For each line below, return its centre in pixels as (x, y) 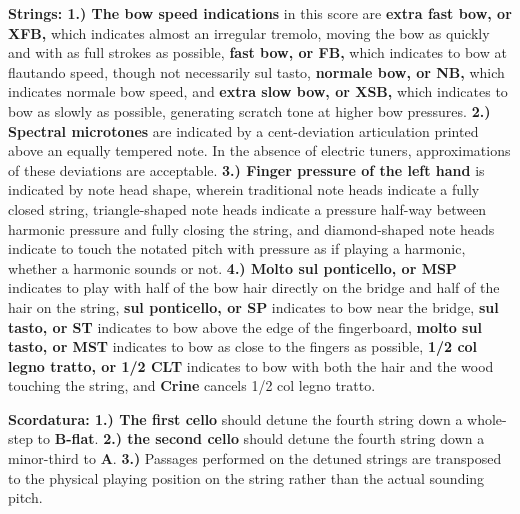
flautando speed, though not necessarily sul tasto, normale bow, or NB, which (256, 71)
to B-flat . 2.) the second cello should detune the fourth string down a (261, 438)
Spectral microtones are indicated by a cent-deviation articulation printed (243, 130)
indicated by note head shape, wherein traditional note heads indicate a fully (244, 189)
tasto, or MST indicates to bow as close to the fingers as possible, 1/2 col (243, 346)
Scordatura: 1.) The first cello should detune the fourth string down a (235, 418)
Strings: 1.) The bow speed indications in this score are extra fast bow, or (260, 13)
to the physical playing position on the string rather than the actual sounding (246, 477)
